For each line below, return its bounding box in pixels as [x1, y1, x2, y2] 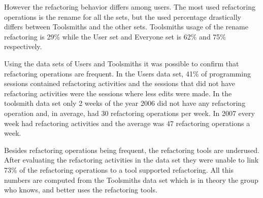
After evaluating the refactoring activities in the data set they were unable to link [4, 154, 259, 165]
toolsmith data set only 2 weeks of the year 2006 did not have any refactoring [4, 98, 246, 108]
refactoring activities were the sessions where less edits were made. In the [4, 88, 232, 98]
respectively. [4, 41, 42, 52]
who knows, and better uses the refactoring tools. [4, 184, 157, 195]
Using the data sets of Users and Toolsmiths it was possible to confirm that [4, 58, 239, 68]
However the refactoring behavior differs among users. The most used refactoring [4, 2, 255, 12]
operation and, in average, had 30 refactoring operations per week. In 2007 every [4, 107, 255, 118]
